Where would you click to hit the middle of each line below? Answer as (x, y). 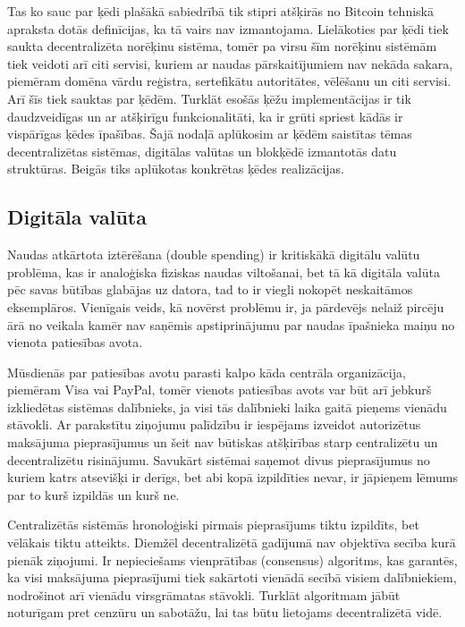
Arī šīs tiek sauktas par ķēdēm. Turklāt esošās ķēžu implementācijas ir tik (209, 98)
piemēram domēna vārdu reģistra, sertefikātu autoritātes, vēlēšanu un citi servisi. (229, 81)
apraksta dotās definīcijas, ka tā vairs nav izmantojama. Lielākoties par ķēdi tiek (228, 28)
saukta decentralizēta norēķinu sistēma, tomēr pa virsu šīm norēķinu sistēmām (222, 46)
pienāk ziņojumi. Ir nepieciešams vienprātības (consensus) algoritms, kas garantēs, (232, 559)
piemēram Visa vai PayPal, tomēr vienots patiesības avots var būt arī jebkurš (220, 390)
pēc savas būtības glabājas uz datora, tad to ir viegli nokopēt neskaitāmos (210, 289)
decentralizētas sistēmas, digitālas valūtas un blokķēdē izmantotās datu (202, 151)
